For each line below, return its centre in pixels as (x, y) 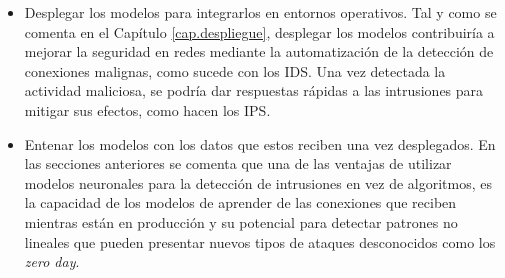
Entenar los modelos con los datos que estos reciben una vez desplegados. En (260, 143)
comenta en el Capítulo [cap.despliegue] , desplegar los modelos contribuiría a (259, 31)
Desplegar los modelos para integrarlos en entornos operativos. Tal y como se (260, 12)
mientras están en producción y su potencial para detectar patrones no (241, 221)
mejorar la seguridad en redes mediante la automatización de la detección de (259, 51)
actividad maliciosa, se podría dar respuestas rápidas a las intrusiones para (254, 90)
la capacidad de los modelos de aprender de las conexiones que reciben (240, 202)
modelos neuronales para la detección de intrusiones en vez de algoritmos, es (258, 182)
